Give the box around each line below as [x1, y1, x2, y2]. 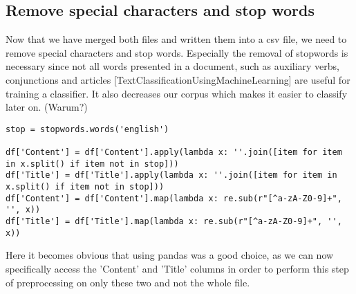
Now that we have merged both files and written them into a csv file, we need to [6, 32, 347, 46]
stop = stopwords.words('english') [6, 124, 169, 134]
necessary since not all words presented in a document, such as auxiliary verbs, [6, 59, 339, 73]
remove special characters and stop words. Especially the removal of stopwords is [6, 45, 348, 59]
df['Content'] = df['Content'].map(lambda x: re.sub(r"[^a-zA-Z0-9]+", [6, 193, 342, 203]
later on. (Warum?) [6, 100, 88, 114]
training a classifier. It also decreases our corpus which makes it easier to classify [6, 86, 348, 100]
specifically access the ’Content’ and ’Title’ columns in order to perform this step [6, 261, 349, 275]
